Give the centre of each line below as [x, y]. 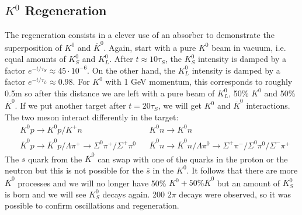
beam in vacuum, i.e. [249, 47]
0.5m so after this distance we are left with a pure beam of [110, 93]
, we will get [180, 105]
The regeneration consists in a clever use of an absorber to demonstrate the [140, 35]
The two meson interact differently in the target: [92, 117]
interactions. [268, 105]
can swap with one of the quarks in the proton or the [193, 159]
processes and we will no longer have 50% [92, 183]
